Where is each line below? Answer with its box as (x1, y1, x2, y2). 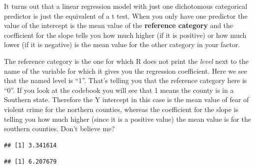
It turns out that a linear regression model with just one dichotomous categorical (4, 1, 248, 11)
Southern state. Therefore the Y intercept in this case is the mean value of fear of (4, 94, 249, 105)
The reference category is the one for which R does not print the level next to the (4, 56, 249, 66)
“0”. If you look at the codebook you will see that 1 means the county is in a (4, 84, 234, 95)
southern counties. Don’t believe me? (4, 123, 115, 134)
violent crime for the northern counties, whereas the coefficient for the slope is (4, 104, 239, 114)
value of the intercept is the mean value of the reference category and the (4, 20, 233, 30)
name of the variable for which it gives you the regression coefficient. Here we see (4, 65, 247, 76)
